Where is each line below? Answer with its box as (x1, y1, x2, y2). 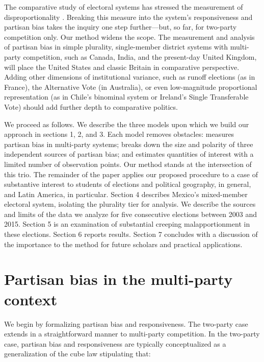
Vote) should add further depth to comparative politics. (4, 101, 178, 112)
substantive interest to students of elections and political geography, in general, (4, 179, 251, 189)
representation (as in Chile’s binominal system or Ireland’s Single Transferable (4, 91, 249, 102)
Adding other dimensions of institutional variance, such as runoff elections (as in (4, 71, 255, 82)
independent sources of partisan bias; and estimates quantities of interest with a (4, 149, 254, 159)
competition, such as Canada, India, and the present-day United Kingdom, (23, 51, 257, 62)
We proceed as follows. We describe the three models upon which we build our (4, 118, 249, 129)
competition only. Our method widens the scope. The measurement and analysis (4, 31, 255, 42)
